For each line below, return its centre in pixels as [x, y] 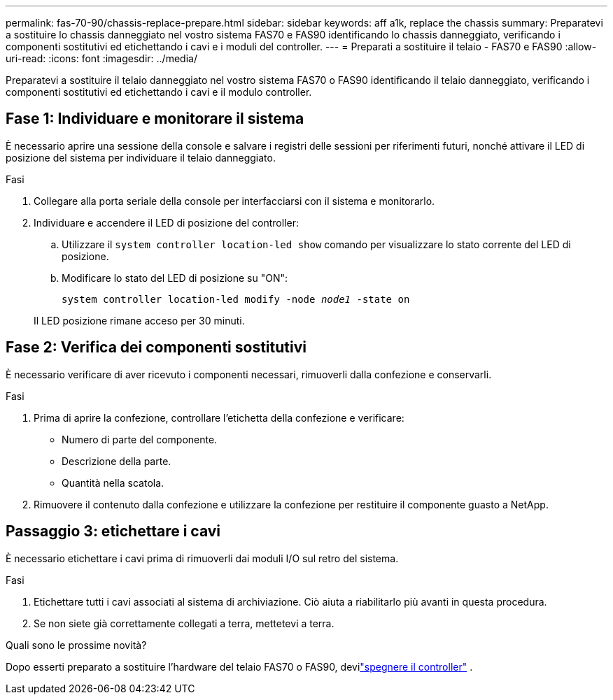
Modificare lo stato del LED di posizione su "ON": [175, 278]
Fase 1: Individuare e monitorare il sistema [155, 119]
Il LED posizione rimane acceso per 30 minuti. [139, 320]
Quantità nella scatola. [113, 483]
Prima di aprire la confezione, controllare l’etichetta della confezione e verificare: [219, 417]
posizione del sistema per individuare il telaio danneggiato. [141, 157]
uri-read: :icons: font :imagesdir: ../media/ [101, 58]
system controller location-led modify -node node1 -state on [236, 299]
